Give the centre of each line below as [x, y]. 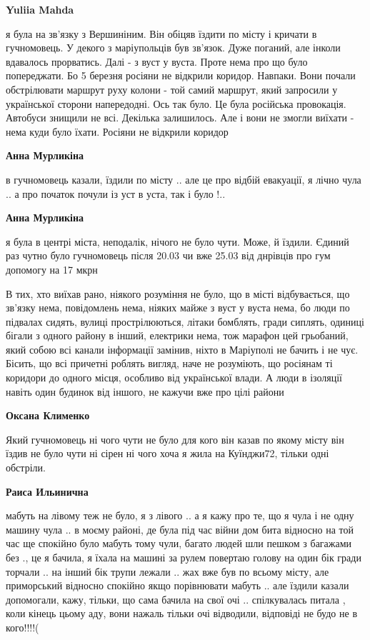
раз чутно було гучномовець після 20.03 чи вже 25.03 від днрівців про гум [168, 255]
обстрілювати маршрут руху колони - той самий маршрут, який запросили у [172, 89]
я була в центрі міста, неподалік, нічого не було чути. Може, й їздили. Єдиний [177, 241]
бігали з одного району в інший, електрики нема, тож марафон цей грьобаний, [177, 335]
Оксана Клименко [48, 415]
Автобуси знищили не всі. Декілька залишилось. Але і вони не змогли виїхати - [180, 117]
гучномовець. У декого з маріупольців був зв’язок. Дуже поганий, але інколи [173, 47]
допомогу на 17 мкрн [52, 269]
